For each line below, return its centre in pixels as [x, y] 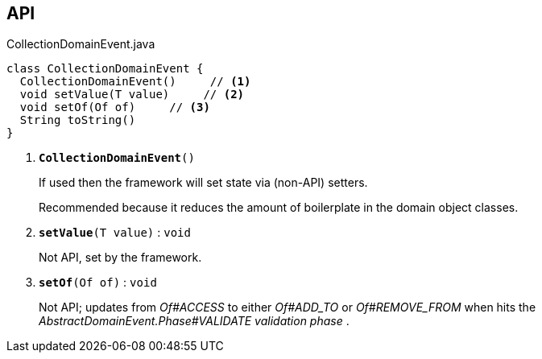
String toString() [78, 120]
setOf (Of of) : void [98, 283]
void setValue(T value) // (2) [132, 95]
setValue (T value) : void [115, 233]
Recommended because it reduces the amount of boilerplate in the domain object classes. [279, 208]
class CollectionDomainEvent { [105, 69]
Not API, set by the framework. [120, 258]
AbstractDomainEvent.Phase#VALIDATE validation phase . [194, 321]
